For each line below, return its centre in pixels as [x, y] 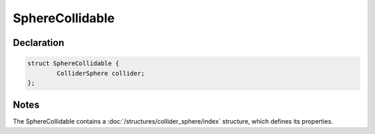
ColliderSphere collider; [101, 73]
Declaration [39, 43]
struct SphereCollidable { [73, 64]
